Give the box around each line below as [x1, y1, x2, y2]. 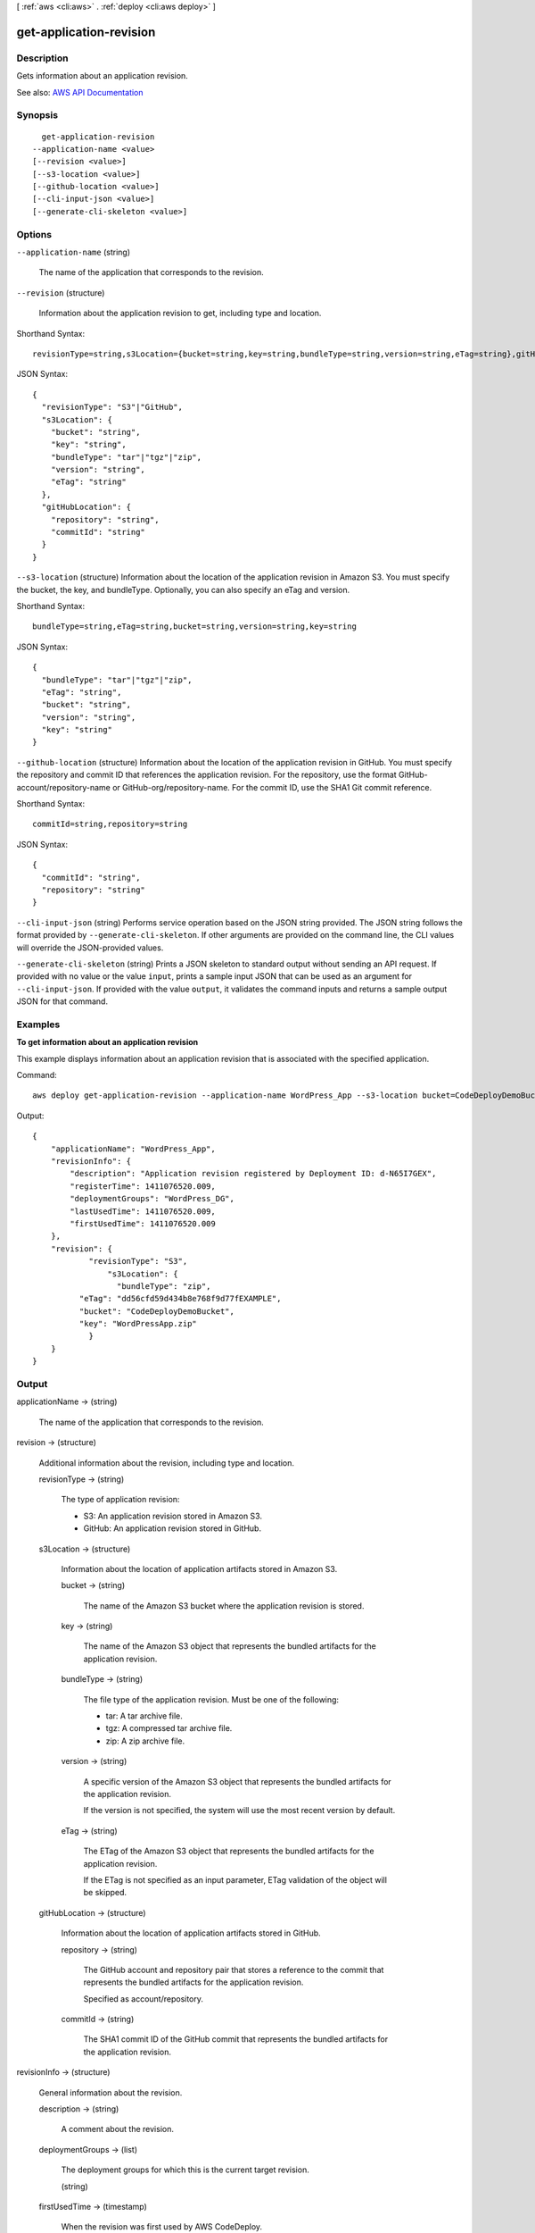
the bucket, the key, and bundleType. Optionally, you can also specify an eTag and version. [16, 584, 350, 595]
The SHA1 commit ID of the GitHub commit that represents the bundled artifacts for [83, 2034, 389, 2045]
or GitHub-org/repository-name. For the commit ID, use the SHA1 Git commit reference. [111, 782, 432, 792]
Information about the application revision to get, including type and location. [38, 308, 322, 319]
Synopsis [16, 109, 58, 121]
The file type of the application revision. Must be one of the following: [83, 1694, 339, 1705]
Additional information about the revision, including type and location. [38, 1457, 294, 1468]
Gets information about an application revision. [16, 71, 189, 81]
